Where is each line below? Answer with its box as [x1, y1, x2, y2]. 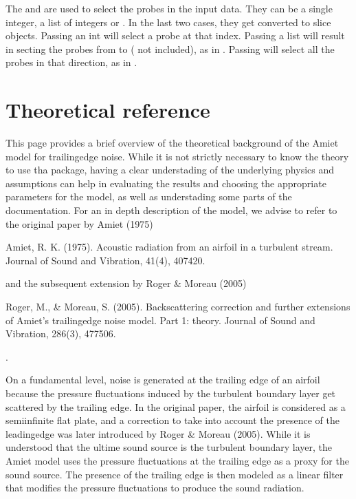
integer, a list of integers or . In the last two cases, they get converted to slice [5, 14, 331, 29]
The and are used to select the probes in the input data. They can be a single [5, 1, 333, 15]
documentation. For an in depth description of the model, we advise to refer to [5, 203, 337, 217]
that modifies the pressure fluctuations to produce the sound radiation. [5, 480, 304, 495]
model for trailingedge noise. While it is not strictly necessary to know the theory [5, 149, 349, 163]
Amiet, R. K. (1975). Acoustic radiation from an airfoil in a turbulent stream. [5, 240, 333, 254]
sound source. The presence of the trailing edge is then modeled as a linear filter [5, 467, 344, 481]
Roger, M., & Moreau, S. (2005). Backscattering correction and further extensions [5, 299, 351, 314]
